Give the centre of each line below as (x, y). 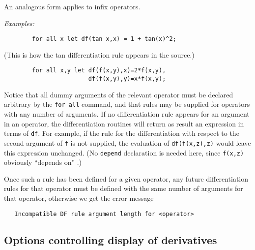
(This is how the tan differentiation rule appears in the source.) (99, 54)
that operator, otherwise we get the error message (79, 198)
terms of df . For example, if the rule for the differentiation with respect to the (122, 133)
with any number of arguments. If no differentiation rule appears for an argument (127, 114)
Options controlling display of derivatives (111, 239)
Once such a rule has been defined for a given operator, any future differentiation (126, 178)
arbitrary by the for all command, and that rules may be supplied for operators (127, 104)
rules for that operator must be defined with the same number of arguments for (124, 188)
